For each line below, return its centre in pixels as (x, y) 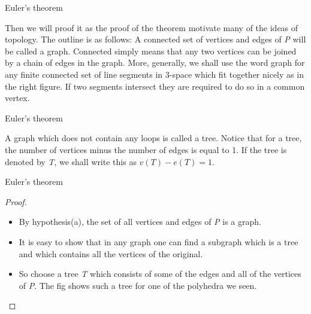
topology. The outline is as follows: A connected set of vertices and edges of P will (155, 39)
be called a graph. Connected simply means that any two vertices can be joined (151, 51)
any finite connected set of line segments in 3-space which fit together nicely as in (154, 74)
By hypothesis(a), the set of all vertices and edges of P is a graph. (140, 222)
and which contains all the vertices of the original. (111, 253)
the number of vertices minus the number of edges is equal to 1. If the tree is (146, 149)
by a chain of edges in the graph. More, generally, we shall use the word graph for (155, 63)
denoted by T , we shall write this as (71, 161)
